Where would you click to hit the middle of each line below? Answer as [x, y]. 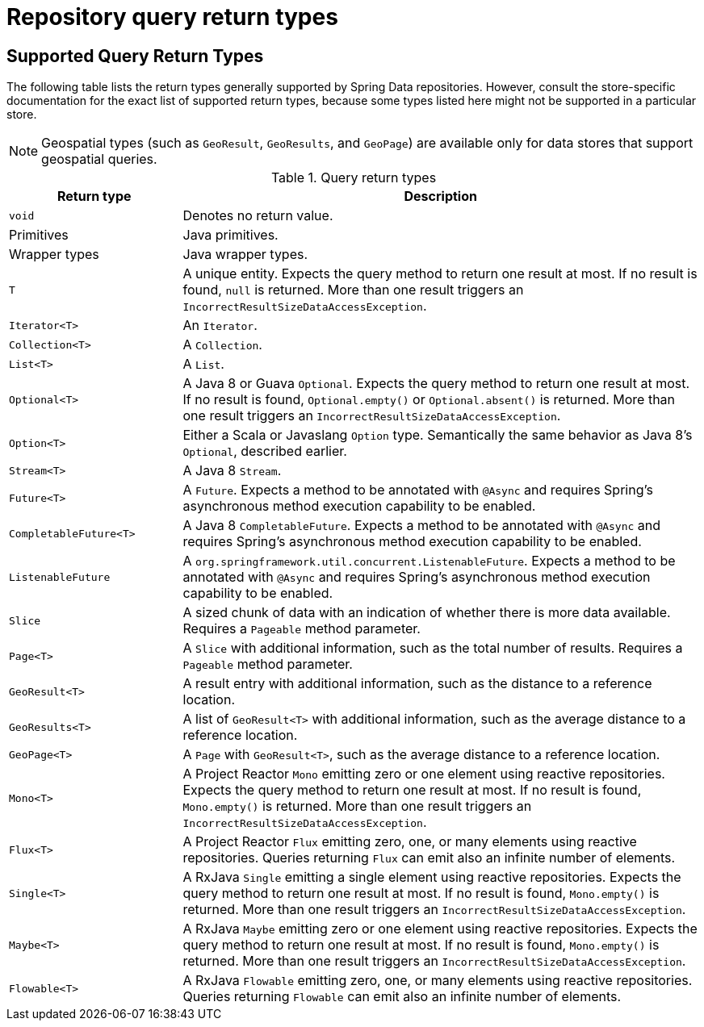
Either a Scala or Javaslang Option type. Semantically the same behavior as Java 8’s [438, 435]
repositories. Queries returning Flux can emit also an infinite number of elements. [429, 858]
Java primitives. [230, 235]
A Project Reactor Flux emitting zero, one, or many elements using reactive [410, 842]
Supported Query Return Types [135, 56]
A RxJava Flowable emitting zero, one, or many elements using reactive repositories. [438, 981]
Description [440, 196]
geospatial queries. [99, 159]
